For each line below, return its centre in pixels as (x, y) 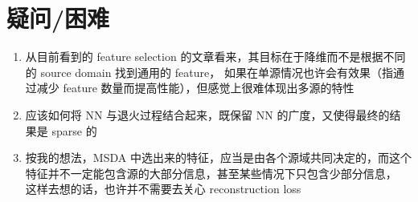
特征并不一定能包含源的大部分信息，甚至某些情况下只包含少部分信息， (211, 173)
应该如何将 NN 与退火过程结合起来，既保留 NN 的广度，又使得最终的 (207, 114)
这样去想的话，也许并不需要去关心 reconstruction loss (163, 189)
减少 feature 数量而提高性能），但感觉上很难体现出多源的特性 (195, 88)
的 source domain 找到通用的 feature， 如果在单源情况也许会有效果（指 (209, 72)
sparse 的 (74, 130)
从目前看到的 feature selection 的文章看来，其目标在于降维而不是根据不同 (215, 57)
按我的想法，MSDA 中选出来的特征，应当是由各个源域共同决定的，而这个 (218, 158)
